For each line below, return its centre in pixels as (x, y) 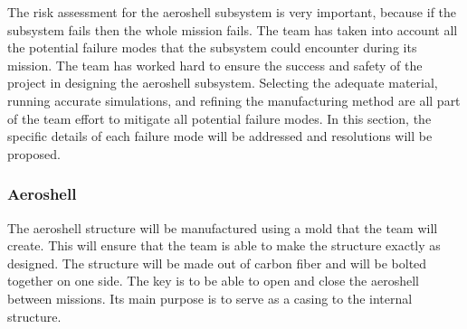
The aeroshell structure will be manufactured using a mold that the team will (223, 227)
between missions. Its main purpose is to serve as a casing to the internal (210, 298)
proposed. (34, 153)
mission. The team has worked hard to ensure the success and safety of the (215, 65)
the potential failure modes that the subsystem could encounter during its (212, 47)
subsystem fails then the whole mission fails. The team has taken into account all (233, 29)
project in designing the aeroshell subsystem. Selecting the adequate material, (223, 83)
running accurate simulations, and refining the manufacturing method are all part (234, 100)
